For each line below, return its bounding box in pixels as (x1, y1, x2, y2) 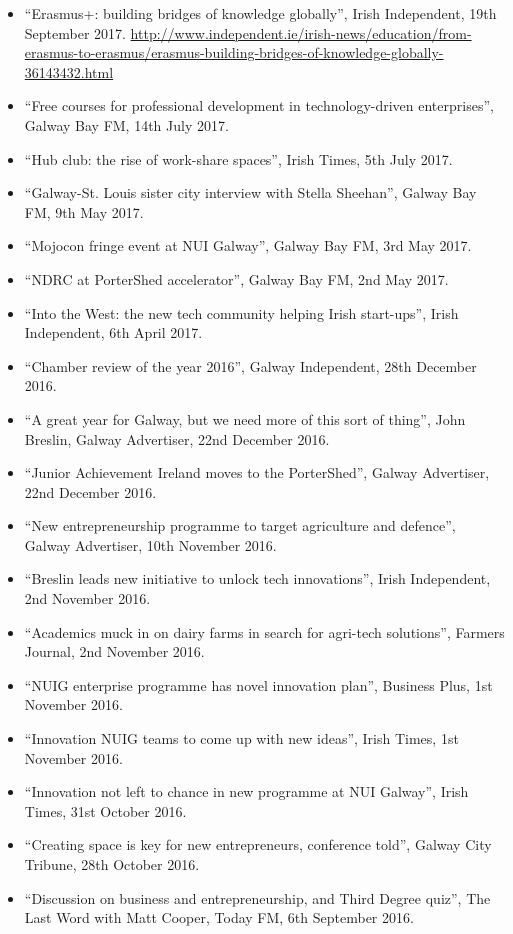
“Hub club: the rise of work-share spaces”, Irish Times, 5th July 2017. (24, 148, 453, 169)
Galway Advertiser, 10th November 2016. (24, 534, 277, 555)
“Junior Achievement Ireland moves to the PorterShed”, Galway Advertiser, (24, 462, 490, 483)
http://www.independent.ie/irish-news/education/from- (130, 22, 472, 43)
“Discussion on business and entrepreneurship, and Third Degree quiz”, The (24, 887, 491, 908)
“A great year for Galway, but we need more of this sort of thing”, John (24, 408, 466, 429)
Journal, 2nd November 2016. (24, 641, 205, 662)
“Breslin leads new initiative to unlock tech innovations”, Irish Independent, (24, 568, 491, 589)
